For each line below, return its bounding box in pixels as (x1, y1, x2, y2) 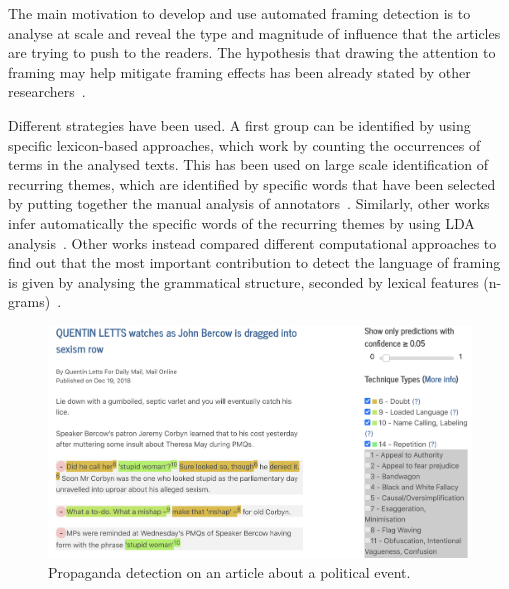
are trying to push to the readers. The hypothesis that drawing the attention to (8, 42, 496, 63)
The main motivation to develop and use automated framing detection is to (8, 3, 471, 23)
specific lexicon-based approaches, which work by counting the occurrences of (8, 134, 481, 155)
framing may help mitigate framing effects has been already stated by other (8, 61, 471, 82)
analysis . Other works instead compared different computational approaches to (8, 232, 497, 253)
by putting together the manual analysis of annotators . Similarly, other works (8, 193, 490, 214)
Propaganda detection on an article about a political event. (48, 561, 411, 582)
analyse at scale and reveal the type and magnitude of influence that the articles (8, 22, 501, 43)
